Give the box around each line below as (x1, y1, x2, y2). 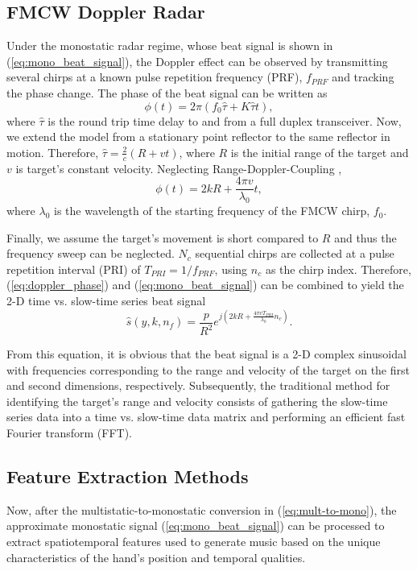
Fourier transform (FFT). (6, 424, 133, 441)
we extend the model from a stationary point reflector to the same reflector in (6, 128, 390, 145)
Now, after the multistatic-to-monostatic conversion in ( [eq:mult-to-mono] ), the (6, 501, 397, 518)
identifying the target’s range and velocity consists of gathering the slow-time (6, 392, 388, 409)
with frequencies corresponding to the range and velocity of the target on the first (6, 361, 410, 378)
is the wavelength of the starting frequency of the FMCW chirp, (54, 202, 370, 219)
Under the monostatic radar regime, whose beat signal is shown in (6, 37, 333, 54)
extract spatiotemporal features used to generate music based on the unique (6, 533, 381, 549)
